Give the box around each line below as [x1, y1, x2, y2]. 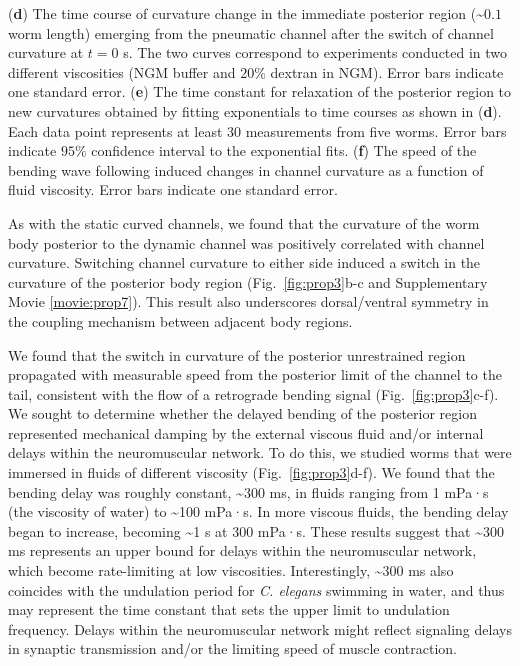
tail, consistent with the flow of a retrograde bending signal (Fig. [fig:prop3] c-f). [8, 383, 499, 404]
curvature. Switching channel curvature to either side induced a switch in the [8, 252, 481, 273]
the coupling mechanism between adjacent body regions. [8, 310, 353, 331]
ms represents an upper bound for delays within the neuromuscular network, [8, 540, 477, 561]
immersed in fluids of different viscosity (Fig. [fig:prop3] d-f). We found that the [8, 462, 495, 483]
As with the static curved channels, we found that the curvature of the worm [8, 212, 480, 233]
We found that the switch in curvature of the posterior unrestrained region [8, 344, 466, 365]
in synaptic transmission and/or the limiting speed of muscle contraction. [8, 638, 457, 659]
